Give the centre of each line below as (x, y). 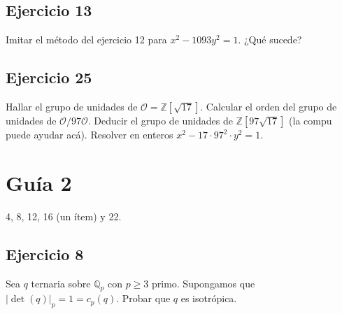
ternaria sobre (61, 283)
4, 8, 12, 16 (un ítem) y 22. (64, 216)
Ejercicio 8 (45, 254)
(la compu (311, 120)
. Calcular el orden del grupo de (269, 106)
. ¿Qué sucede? (270, 40)
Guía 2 (39, 182)
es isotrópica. (209, 298)
